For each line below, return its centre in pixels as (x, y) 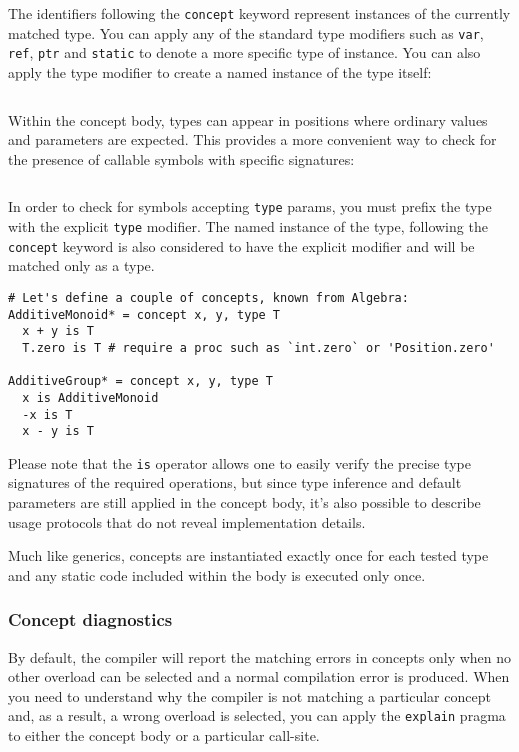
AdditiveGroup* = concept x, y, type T (140, 381)
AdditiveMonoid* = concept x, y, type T (144, 314)
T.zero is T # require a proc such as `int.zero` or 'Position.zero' (258, 347)
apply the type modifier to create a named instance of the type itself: (220, 71)
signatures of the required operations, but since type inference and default (235, 482)
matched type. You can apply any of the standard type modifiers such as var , (246, 32)
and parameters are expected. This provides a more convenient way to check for (252, 139)
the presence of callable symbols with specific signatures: (181, 158)
